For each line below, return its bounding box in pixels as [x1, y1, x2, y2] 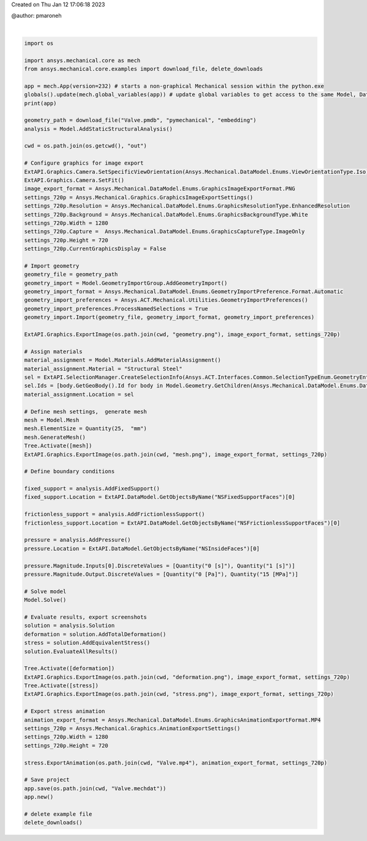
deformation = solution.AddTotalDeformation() [24, 630, 166, 638]
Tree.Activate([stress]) [24, 682, 99, 689]
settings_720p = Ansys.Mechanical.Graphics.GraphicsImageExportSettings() [24, 193, 254, 201]
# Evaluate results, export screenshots [24, 613, 147, 621]
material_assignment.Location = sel [24, 391, 135, 398]
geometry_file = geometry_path [24, 271, 119, 278]
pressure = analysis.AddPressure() [24, 536, 131, 544]
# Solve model [24, 588, 67, 595]
